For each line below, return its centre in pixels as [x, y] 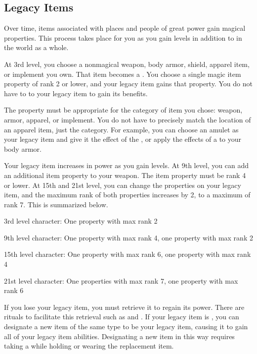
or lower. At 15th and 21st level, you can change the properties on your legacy [123, 185]
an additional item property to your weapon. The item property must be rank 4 [125, 175]
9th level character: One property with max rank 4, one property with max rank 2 [128, 237]
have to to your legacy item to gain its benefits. [76, 93]
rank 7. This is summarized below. [56, 204]
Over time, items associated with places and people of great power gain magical [125, 28]
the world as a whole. [36, 47]
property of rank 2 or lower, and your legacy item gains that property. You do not [128, 84]
